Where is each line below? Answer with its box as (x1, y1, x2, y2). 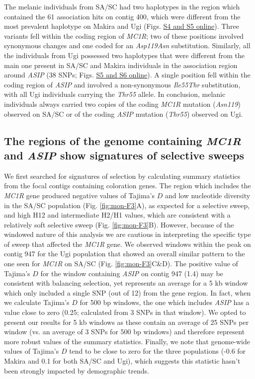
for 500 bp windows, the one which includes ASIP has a (80, 297, 250, 307)
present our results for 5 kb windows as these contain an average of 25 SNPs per (4, 316, 249, 327)
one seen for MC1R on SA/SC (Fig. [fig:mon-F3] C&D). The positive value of (4, 258, 238, 269)
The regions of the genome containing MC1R (4, 133, 241, 148)
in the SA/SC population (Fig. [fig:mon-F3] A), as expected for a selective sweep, (4, 200, 250, 210)
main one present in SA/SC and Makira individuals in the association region (4, 60, 238, 70)
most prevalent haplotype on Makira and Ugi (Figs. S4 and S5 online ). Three (4, 21, 240, 31)
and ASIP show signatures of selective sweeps (4, 147, 244, 162)
